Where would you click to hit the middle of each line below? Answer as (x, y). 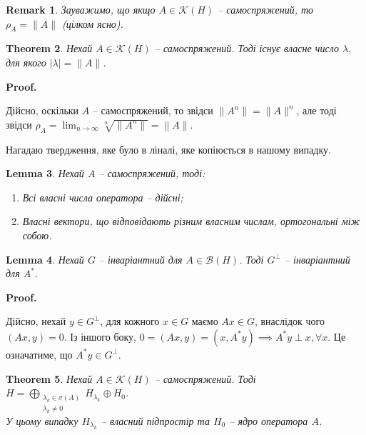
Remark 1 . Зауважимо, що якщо (81, 9)
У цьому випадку (42, 420)
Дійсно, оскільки (42, 110)
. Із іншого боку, (100, 336)
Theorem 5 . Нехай (49, 378)
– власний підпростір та (155, 420)
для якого (26, 62)
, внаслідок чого (289, 321)
